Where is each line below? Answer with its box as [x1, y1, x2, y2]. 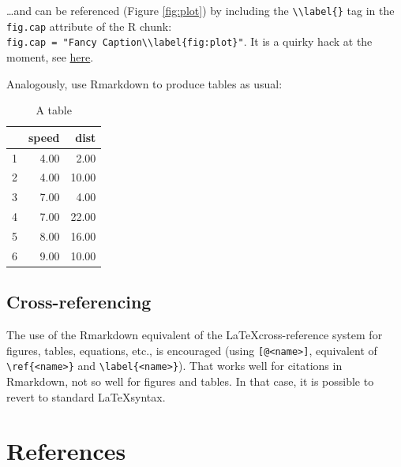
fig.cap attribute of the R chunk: [6, 17, 172, 34]
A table [36, 102, 72, 118]
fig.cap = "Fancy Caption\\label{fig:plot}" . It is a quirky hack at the [6, 33, 373, 50]
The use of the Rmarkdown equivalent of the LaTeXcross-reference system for [6, 327, 383, 343]
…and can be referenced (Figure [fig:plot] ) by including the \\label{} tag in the [6, 2, 395, 18]
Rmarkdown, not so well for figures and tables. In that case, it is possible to [6, 373, 374, 390]
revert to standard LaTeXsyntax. [6, 388, 166, 405]
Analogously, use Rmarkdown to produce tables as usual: [6, 75, 283, 92]
